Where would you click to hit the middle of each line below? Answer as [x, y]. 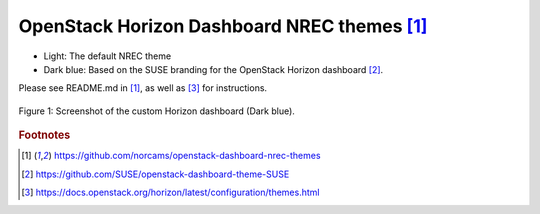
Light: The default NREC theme [107, 56]
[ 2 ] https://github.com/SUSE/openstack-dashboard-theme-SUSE [155, 174]
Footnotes [44, 135]
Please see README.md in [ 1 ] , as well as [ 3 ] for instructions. [143, 88]
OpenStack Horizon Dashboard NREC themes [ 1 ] [223, 26]
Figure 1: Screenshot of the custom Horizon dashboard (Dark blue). [156, 111]
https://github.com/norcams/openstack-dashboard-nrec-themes [187, 156]
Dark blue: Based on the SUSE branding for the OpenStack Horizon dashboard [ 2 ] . [213, 69]
